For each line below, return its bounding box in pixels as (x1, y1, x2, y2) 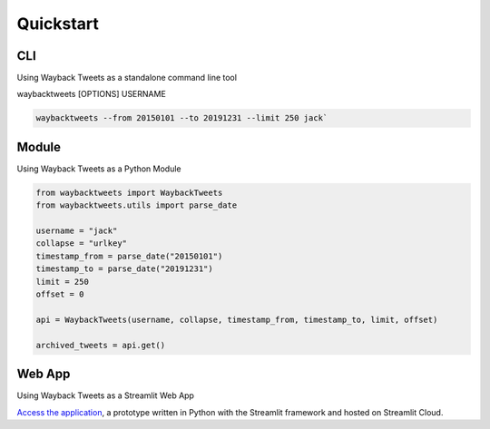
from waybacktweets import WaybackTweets (35, 187, 223, 198)
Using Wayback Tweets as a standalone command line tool (16, 73, 238, 83)
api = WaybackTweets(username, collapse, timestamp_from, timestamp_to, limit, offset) (35, 314, 438, 325)
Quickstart (16, 14, 100, 34)
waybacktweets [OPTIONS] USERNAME (16, 89, 167, 100)
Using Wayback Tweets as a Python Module (16, 163, 181, 174)
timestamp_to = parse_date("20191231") (35, 264, 213, 274)
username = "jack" (35, 226, 118, 236)
